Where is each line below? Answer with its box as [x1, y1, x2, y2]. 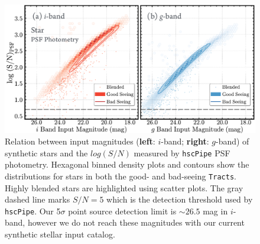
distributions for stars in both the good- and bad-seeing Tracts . [5, 169, 236, 182]
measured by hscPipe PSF [134, 146, 230, 159]
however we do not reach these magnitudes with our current [27, 216, 245, 229]
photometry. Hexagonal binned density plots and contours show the [5, 158, 249, 171]
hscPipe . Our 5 [5, 204, 61, 217]
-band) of [215, 135, 249, 147]
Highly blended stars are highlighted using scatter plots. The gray [5, 181, 243, 194]
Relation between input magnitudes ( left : [5, 135, 155, 147]
